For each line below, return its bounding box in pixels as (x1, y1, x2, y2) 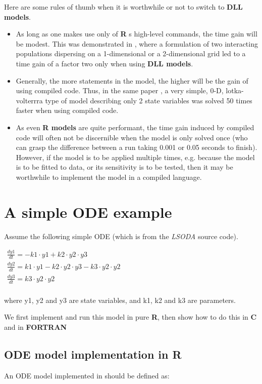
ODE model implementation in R (4, 346, 182, 362)
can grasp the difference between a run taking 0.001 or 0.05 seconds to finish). (16, 142, 257, 152)
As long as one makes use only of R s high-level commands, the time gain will (16, 28, 257, 39)
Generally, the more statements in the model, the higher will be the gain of (16, 75, 248, 86)
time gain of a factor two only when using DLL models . (16, 58, 193, 68)
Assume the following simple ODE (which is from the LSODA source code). (4, 231, 238, 241)
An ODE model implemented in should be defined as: (4, 370, 170, 380)
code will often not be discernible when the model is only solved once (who (16, 132, 248, 142)
